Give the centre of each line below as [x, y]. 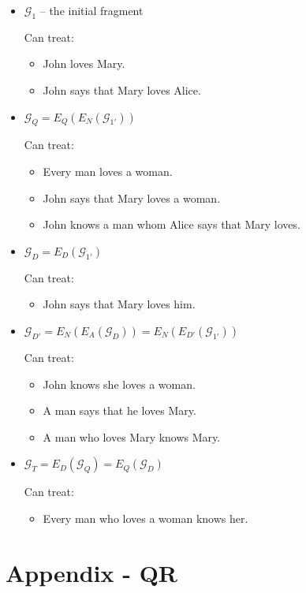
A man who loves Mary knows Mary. [132, 436]
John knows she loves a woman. [119, 384]
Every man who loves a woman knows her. [146, 518]
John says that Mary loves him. [119, 304]
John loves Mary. [84, 63]
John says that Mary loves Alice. [122, 90]
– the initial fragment [91, 10]
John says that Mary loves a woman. [132, 198]
